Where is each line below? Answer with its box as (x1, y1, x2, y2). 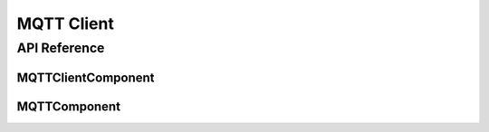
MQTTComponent (16, 99, 121, 114)
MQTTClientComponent (16, 70, 155, 85)
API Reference (16, 40, 105, 56)
